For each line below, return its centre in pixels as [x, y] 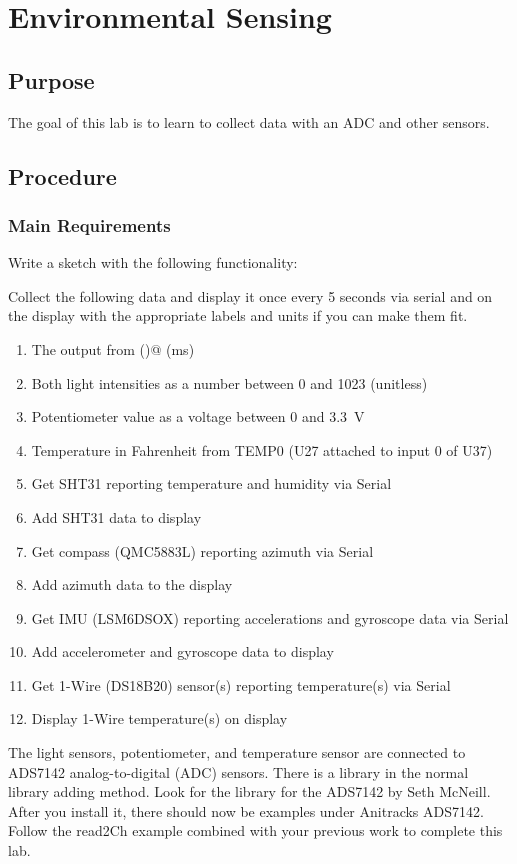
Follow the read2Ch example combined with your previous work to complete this [255, 830]
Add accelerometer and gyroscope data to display [182, 651]
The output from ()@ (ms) [113, 348]
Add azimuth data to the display [132, 584]
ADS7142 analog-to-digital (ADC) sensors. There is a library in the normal [238, 771]
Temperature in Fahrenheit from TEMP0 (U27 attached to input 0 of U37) [262, 449]
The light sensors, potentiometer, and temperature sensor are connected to [237, 752]
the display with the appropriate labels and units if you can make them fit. [238, 315]
